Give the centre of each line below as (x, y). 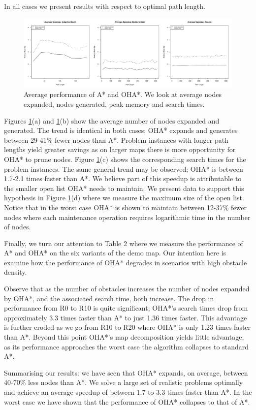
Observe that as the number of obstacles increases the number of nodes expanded (127, 289)
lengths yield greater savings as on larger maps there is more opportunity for (120, 149)
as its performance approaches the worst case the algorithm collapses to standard (127, 346)
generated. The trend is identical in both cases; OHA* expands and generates (121, 130)
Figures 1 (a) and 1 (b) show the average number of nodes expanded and (112, 120)
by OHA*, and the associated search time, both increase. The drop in (109, 298)
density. (16, 272)
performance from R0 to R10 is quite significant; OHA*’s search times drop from (126, 308)
